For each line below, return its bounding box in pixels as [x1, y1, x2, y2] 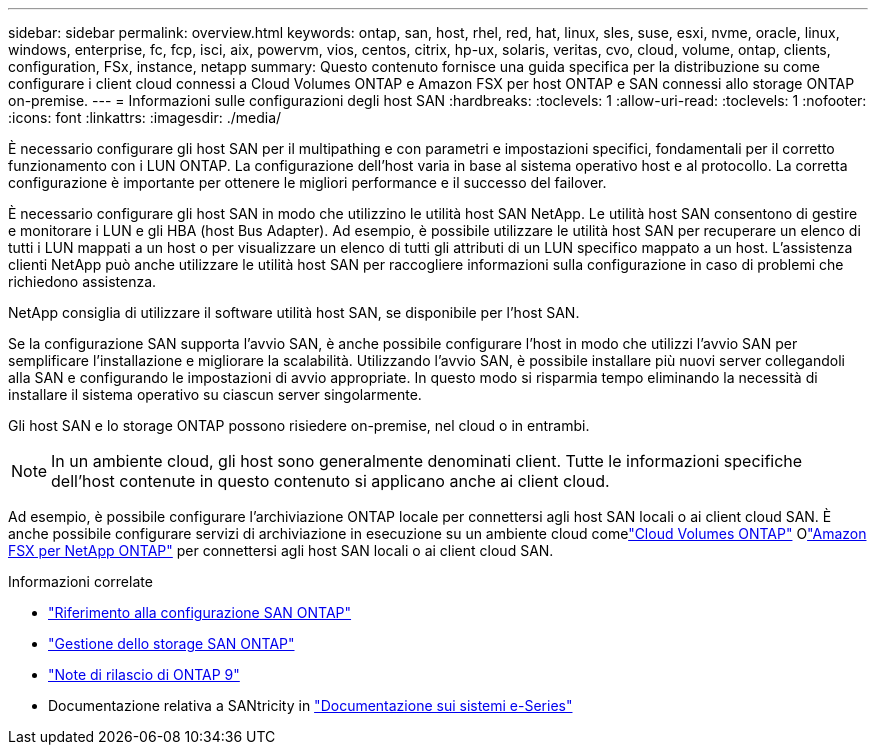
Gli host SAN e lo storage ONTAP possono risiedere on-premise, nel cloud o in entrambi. [8, 417, 590, 434]
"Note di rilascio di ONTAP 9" [48, 666, 240, 683]
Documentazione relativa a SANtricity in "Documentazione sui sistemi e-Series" [48, 697, 573, 714]
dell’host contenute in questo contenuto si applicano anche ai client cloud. [51, 471, 610, 491]
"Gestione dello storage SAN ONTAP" [48, 635, 295, 652]
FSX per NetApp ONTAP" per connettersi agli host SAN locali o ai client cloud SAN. [8, 542, 554, 559]
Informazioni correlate [8, 573, 153, 590]
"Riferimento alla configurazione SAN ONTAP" [48, 604, 352, 621]
